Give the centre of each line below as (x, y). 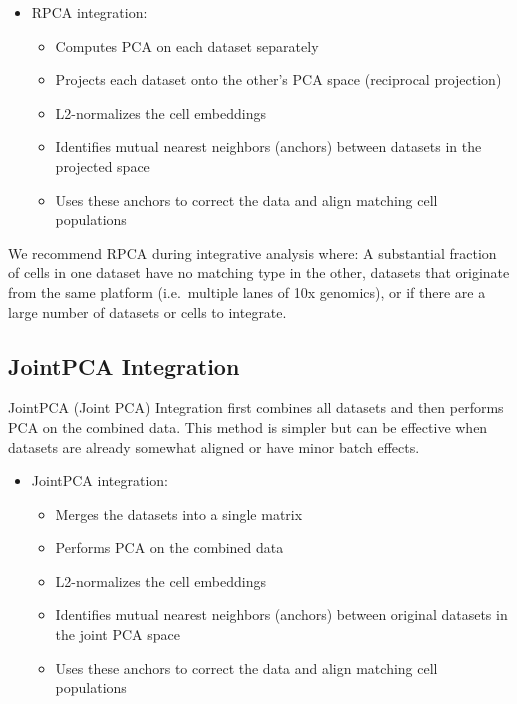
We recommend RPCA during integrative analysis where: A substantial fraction (252, 252)
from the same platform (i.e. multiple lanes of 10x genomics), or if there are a (247, 291)
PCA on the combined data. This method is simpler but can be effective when (248, 426)
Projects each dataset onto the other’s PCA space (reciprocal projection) (278, 79)
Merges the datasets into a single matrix (179, 513)
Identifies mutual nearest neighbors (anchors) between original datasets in (281, 614)
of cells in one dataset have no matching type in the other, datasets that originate (259, 272)
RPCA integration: (89, 12)
